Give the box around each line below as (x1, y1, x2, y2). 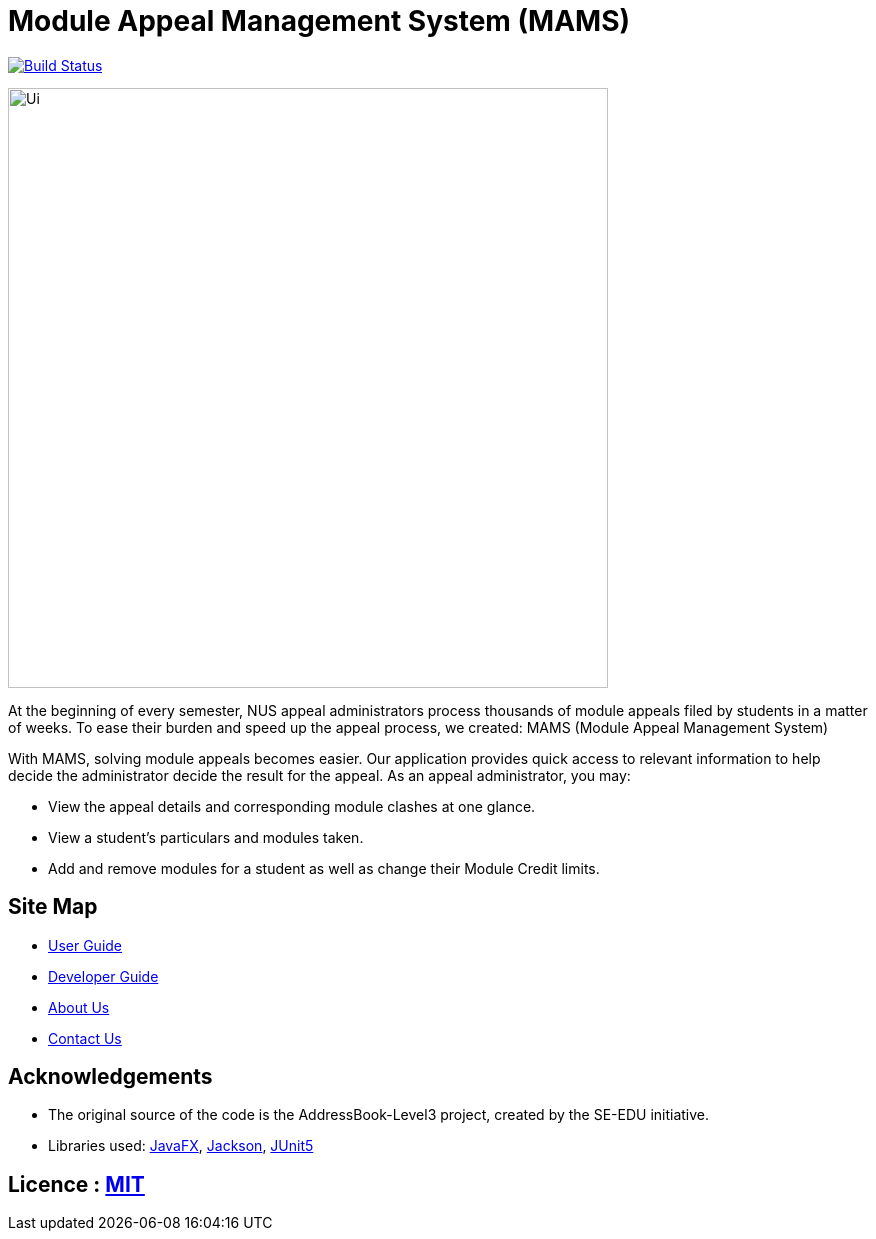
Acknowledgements (8, 1064, 213, 1090)
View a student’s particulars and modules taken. (48, 828, 364, 846)
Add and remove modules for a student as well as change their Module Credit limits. (48, 859, 600, 877)
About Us (48, 998, 110, 1016)
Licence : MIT (8, 1171, 145, 1197)
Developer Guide (48, 967, 159, 985)
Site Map (8, 894, 98, 920)
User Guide (48, 936, 123, 954)
